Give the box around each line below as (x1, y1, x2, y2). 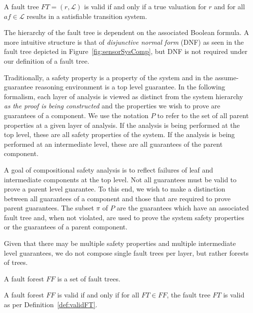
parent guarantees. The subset (4, 203, 94, 213)
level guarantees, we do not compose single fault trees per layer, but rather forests (4, 247, 249, 258)
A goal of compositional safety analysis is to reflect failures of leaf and (4, 164, 214, 174)
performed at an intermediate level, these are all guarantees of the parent (4, 139, 223, 149)
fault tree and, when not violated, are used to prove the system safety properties (4, 212, 244, 222)
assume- (214, 72, 239, 82)
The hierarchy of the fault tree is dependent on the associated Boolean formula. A (4, 27, 249, 37)
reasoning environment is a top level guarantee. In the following (35, 82, 225, 92)
